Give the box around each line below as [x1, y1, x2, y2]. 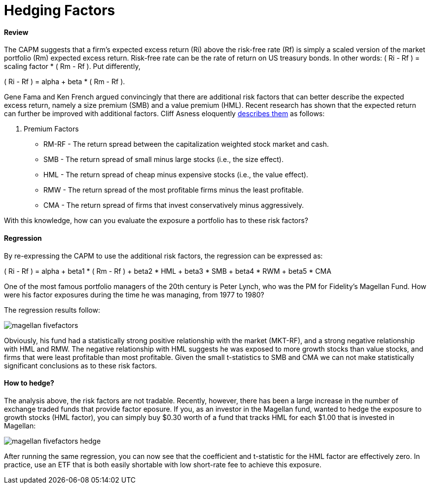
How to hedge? [4, 379, 54, 388]
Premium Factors [24, 125, 79, 133]
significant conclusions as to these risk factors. [4, 361, 157, 370]
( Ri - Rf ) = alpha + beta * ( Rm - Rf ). [4, 77, 125, 86]
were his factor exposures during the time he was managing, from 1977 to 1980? [4, 290, 264, 299]
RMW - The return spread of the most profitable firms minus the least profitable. [43, 186, 304, 195]
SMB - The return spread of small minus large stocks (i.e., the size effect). [43, 155, 284, 164]
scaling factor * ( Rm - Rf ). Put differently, [4, 62, 141, 71]
